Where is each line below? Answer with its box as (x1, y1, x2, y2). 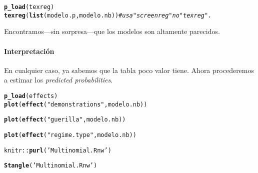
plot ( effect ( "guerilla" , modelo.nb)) (4, 116, 126, 123)
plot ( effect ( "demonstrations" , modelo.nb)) (4, 100, 147, 108)
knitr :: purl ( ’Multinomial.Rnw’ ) (4, 146, 111, 154)
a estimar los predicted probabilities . (4, 74, 113, 85)
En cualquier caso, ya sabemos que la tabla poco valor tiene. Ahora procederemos (4, 64, 254, 75)
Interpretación (4, 45, 54, 56)
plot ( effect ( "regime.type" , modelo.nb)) (4, 131, 136, 138)
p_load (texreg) (4, 3, 54, 10)
